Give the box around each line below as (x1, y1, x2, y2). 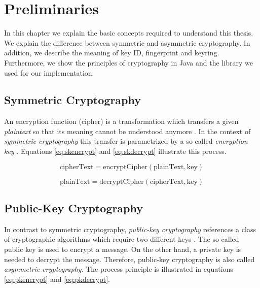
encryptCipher (103, 163, 147, 171)
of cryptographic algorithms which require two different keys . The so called (4, 234, 239, 244)
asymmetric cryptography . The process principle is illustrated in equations (4, 264, 233, 274)
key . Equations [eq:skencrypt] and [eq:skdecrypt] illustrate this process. (4, 146, 227, 156)
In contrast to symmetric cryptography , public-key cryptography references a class (4, 223, 256, 234)
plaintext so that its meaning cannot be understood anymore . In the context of (4, 125, 251, 136)
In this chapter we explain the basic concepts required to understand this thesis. (4, 27, 253, 38)
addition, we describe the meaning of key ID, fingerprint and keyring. (4, 47, 219, 58)
